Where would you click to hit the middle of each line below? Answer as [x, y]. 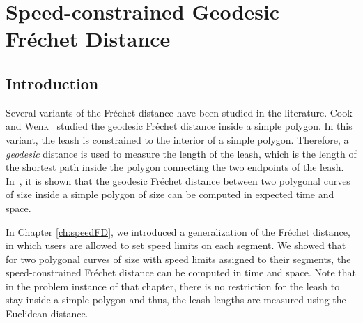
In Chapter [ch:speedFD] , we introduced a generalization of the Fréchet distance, [178, 231]
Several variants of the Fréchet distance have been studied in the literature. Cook [179, 112]
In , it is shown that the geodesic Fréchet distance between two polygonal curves [178, 180]
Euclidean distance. [47, 314]
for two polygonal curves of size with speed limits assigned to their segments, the [178, 258]
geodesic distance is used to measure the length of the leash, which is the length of [181, 153]
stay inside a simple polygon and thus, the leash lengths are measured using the [176, 300]
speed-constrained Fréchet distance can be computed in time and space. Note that [181, 272]
